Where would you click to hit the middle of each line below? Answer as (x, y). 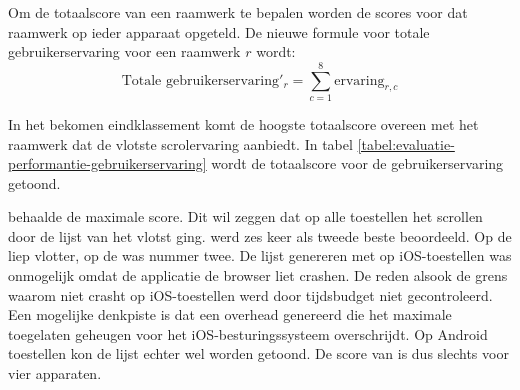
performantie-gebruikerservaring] (107, 163)
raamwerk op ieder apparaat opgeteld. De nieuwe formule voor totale (219, 31)
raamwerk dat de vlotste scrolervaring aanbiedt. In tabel (180, 143)
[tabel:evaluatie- (406, 143)
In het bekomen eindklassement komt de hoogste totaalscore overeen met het (243, 123)
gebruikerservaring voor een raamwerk (124, 51)
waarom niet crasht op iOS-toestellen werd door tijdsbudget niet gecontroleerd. (250, 294)
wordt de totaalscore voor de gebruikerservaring (357, 163)
